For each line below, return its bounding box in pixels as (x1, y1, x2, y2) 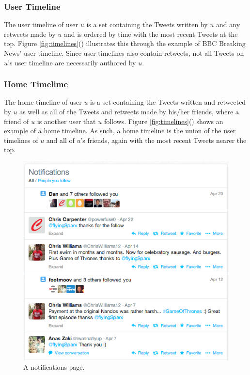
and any (216, 19, 240, 30)
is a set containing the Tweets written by (86, 19, 208, 30)
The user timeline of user (4, 19, 78, 30)
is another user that (37, 116, 96, 126)
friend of (4, 116, 29, 126)
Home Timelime (4, 78, 68, 90)
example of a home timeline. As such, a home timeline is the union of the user (4, 125, 236, 136)
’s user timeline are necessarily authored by (8, 57, 136, 67)
